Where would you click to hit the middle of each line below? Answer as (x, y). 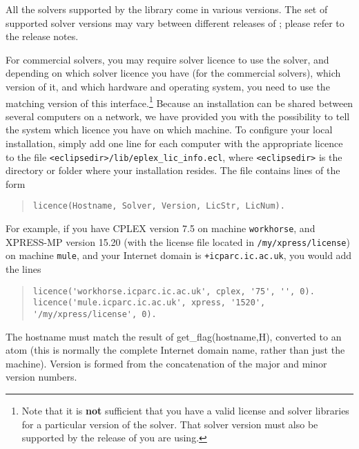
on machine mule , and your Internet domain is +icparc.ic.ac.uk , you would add (179, 255)
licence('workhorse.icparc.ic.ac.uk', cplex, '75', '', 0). (174, 291)
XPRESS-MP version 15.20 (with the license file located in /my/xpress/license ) (178, 241)
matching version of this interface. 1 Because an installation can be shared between (179, 102)
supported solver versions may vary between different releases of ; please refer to (175, 22)
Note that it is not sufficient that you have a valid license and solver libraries (185, 410)
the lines (23, 269)
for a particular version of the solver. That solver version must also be (170, 424)
